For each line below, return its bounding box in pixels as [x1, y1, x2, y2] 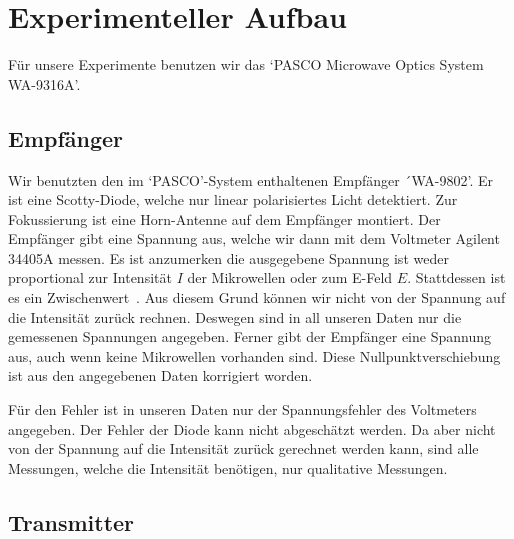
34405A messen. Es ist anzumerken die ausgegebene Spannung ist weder [8, 247, 449, 268]
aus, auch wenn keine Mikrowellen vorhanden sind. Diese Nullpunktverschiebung [8, 345, 501, 366]
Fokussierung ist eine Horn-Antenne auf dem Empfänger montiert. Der [8, 208, 441, 229]
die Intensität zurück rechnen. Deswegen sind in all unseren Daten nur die [8, 306, 462, 327]
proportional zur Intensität [8, 267, 172, 288]
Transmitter [8, 506, 135, 537]
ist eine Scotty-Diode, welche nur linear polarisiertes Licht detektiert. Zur [8, 189, 458, 210]
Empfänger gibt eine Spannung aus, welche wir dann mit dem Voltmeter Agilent [8, 228, 500, 249]
